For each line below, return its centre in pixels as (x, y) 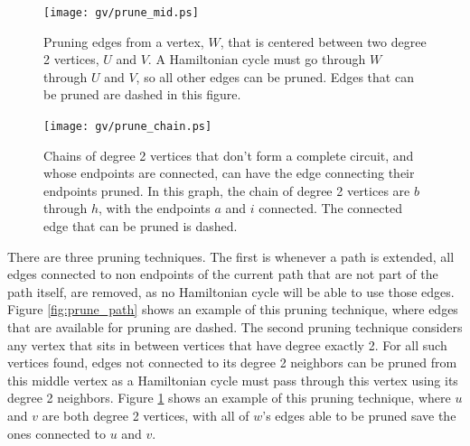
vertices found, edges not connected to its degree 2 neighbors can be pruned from (232, 362)
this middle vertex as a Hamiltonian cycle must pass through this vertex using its (233, 380)
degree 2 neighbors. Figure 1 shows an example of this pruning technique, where (229, 398)
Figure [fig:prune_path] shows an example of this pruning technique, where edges (233, 309)
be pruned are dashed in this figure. (142, 94)
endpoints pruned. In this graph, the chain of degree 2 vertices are (227, 190)
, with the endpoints (155, 208)
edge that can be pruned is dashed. (141, 226)
